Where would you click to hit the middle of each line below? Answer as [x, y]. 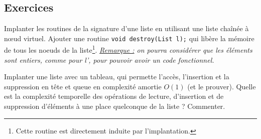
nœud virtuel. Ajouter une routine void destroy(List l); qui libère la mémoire [129, 38]
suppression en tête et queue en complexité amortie [83, 86]
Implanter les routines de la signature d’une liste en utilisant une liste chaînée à [126, 28]
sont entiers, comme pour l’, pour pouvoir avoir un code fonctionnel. [109, 59]
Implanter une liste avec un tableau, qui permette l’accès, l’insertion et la [117, 77]
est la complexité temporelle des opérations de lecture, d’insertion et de [114, 96]
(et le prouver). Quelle [222, 86]
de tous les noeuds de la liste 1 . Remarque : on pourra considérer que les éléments [128, 49]
